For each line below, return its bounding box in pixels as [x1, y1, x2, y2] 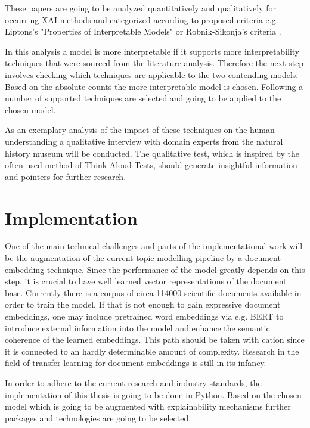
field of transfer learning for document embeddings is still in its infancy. [5, 356, 266, 369]
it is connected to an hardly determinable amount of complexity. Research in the [5, 345, 299, 357]
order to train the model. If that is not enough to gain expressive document [5, 298, 281, 311]
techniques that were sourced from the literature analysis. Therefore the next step [5, 57, 304, 69]
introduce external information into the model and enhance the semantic [5, 321, 270, 334]
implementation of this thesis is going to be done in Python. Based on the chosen [5, 388, 302, 401]
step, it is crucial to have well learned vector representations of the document [5, 275, 287, 287]
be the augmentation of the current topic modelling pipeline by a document [5, 252, 281, 264]
